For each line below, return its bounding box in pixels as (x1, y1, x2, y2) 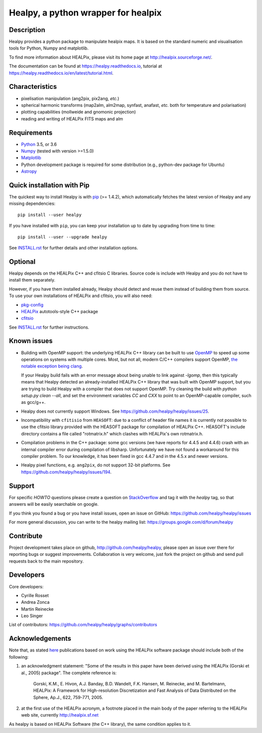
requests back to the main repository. (9, 558, 84, 564)
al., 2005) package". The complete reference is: (21, 670, 117, 676)
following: (9, 654, 29, 660)
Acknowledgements (9, 634, 71, 643)
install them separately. (9, 277, 56, 283)
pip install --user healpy (17, 212, 82, 217)
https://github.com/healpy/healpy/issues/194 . (21, 469, 112, 475)
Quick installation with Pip (9, 181, 90, 189)
